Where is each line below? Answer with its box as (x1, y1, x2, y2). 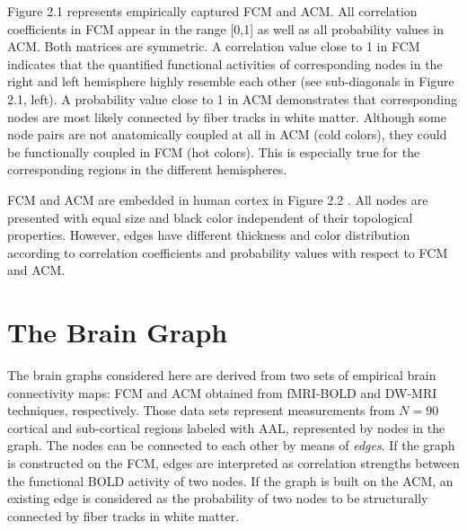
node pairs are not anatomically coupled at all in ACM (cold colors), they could (7, 125, 447, 144)
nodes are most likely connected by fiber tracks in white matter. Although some (7, 107, 446, 126)
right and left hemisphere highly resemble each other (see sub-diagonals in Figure (7, 72, 454, 91)
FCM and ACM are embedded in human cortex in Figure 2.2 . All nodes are (7, 190, 428, 208)
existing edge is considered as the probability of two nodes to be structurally (7, 489, 428, 508)
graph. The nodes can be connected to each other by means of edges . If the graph (7, 436, 455, 455)
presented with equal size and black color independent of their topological (7, 208, 413, 226)
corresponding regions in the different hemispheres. (7, 160, 287, 179)
